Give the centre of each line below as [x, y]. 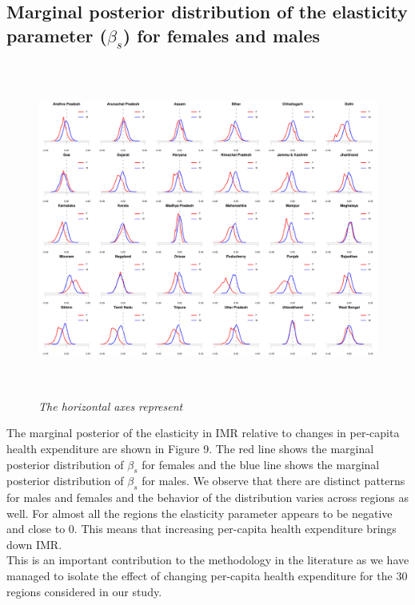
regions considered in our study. [84, 591]
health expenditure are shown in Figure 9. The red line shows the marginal [190, 448]
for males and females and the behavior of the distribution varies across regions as [207, 498]
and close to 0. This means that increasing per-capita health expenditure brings [202, 529]
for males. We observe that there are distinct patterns [273, 481]
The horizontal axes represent [111, 406]
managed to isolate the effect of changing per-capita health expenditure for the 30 [207, 576]
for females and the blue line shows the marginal [261, 464]
